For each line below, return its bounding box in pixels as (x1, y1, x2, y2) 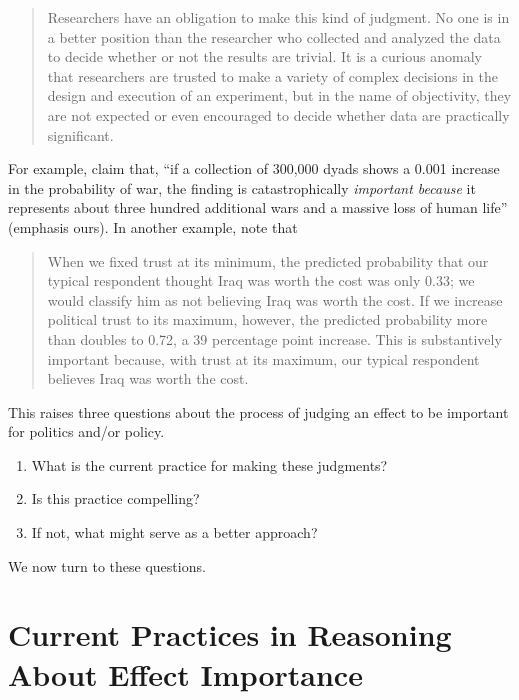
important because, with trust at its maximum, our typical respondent (47, 348, 480, 369)
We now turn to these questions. (8, 555, 206, 576)
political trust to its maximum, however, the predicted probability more (47, 309, 488, 330)
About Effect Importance (8, 653, 363, 694)
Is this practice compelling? (31, 488, 200, 509)
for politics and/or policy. (8, 421, 165, 442)
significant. (47, 124, 114, 145)
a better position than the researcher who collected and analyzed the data (47, 26, 501, 47)
